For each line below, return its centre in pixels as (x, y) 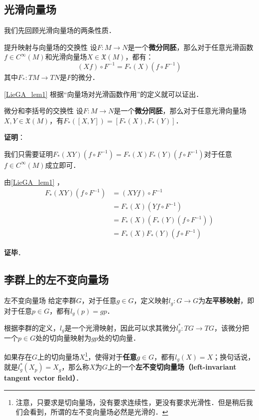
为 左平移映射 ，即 (226, 300)
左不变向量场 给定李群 (40, 300)
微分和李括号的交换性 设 (44, 111)
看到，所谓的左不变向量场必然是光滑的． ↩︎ (99, 412)
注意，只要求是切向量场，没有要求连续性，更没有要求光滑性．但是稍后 (131, 402)
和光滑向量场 (66, 57)
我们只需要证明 (28, 154)
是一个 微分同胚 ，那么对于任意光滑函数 (191, 47)
